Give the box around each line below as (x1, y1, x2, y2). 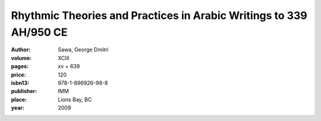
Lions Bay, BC (58, 95, 92, 103)
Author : (11, 46, 31, 53)
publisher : (11, 88, 37, 95)
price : (11, 71, 26, 78)
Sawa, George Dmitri (58, 46, 109, 53)
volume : (11, 54, 32, 62)
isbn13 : (11, 79, 30, 86)
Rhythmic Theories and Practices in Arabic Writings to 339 (11, 9, 307, 22)
